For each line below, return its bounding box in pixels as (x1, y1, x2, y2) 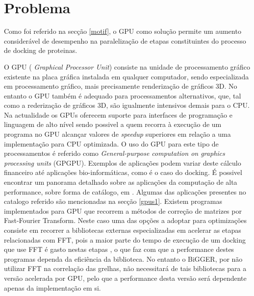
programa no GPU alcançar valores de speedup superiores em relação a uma (4, 129, 231, 139)
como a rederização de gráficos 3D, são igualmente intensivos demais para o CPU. (4, 100, 250, 110)
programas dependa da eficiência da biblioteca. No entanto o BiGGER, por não (4, 253, 243, 264)
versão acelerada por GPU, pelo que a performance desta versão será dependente (4, 272, 247, 283)
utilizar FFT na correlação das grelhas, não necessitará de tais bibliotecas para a (4, 263, 247, 273)
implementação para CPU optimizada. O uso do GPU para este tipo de (4, 138, 219, 148)
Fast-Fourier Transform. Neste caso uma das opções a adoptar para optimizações (4, 215, 247, 225)
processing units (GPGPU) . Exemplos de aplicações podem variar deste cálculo (4, 157, 241, 168)
